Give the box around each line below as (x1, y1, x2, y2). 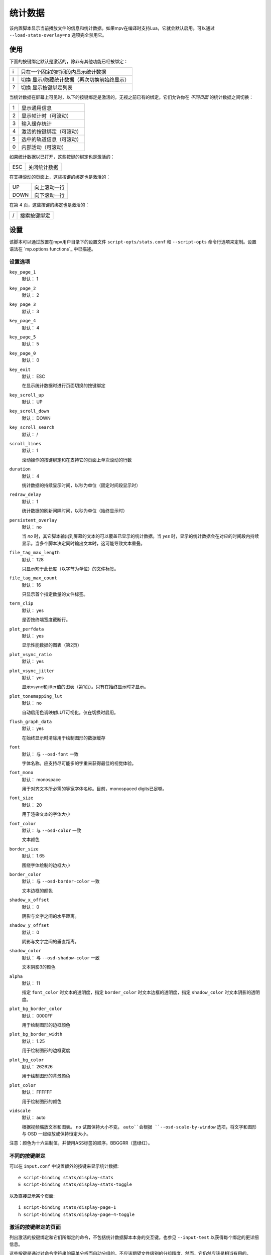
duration (9, 466, 31, 472)
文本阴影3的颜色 (22, 964, 56, 970)
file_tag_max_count (9, 575, 57, 581)
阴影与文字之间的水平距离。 (22, 913, 79, 919)
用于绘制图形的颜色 (22, 1098, 62, 1104)
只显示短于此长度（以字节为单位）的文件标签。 (22, 565, 119, 572)
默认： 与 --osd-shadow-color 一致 (22, 954, 100, 961)
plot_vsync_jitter (9, 668, 55, 674)
